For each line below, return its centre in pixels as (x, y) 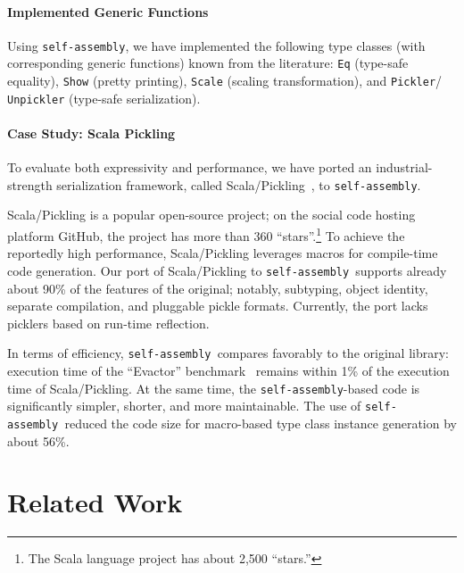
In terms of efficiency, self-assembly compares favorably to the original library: (228, 353)
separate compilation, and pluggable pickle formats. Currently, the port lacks (218, 306)
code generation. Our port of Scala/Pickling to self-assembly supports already (227, 270)
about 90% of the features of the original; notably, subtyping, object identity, (218, 288)
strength (30, 184)
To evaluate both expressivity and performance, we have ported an (190, 167)
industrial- (404, 167)
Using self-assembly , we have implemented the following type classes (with (216, 45)
